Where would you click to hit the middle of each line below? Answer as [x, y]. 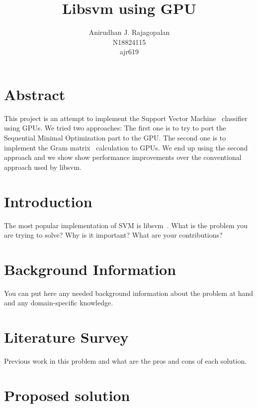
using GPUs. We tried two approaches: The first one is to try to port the [115, 128]
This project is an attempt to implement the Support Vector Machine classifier [126, 118]
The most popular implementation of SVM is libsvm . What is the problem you [126, 225]
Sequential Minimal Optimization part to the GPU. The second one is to [115, 138]
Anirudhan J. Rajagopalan [129, 32]
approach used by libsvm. [43, 167]
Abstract [35, 94]
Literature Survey [66, 337]
